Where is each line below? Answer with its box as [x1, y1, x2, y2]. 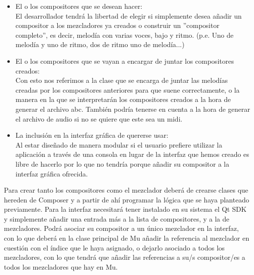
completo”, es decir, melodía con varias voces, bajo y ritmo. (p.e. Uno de [15, 29, 233, 40]
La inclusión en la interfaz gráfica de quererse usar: [15, 130, 168, 140]
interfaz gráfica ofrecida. [15, 168, 88, 178]
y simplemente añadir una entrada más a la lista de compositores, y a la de [4, 213, 230, 224]
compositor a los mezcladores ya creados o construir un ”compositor [15, 20, 220, 30]
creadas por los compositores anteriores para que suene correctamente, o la [15, 84, 240, 95]
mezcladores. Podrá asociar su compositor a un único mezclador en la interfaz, [4, 223, 239, 233]
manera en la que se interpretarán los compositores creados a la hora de [15, 94, 231, 104]
